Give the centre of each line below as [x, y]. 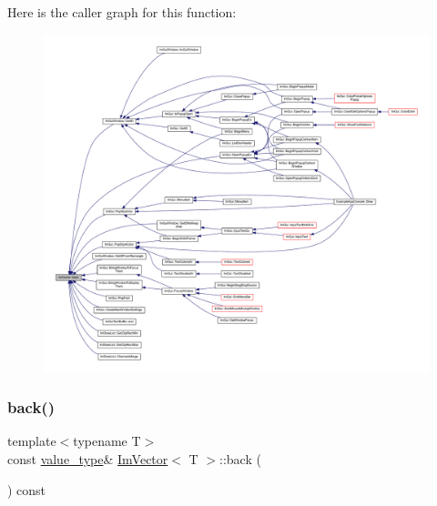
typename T [107, 441]
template [32, 441]
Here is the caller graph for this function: [122, 12]
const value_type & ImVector [88, 459]
